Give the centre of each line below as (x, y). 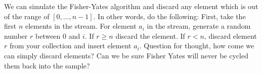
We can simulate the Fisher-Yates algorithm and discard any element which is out (131, 6)
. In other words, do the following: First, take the (169, 16)
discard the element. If (150, 35)
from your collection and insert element (70, 46)
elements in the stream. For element (81, 26)
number (16, 35)
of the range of (27, 16)
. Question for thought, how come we (197, 46)
